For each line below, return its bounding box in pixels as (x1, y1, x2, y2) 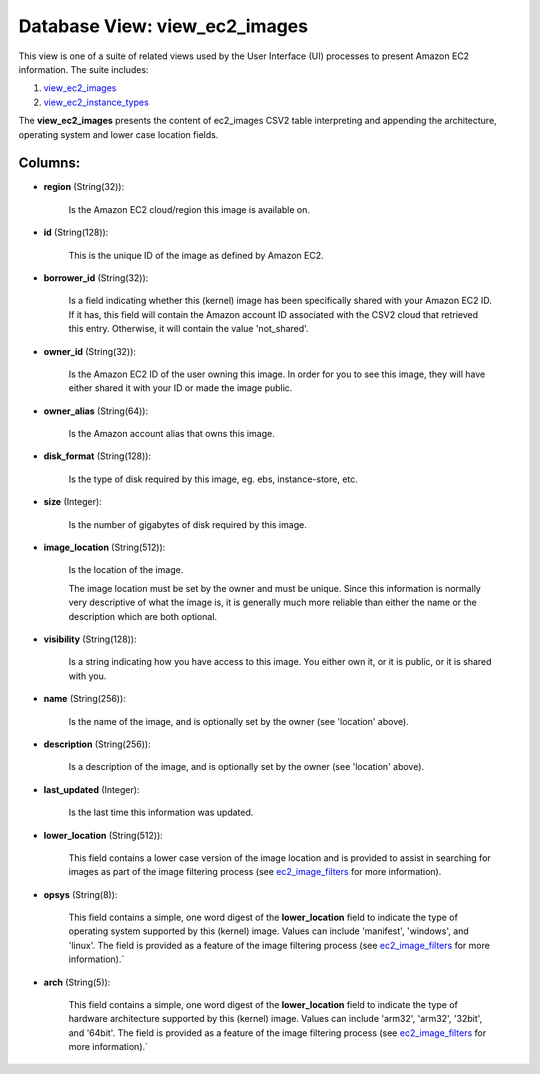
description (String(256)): (43, 738, 151, 750)
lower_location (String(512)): (43, 829, 164, 841)
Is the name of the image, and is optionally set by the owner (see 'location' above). (68, 715, 409, 727)
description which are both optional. (68, 610, 218, 622)
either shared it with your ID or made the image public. (68, 382, 293, 394)
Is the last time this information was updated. (68, 806, 254, 819)
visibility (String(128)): (43, 633, 137, 645)
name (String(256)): (43, 693, 127, 705)
